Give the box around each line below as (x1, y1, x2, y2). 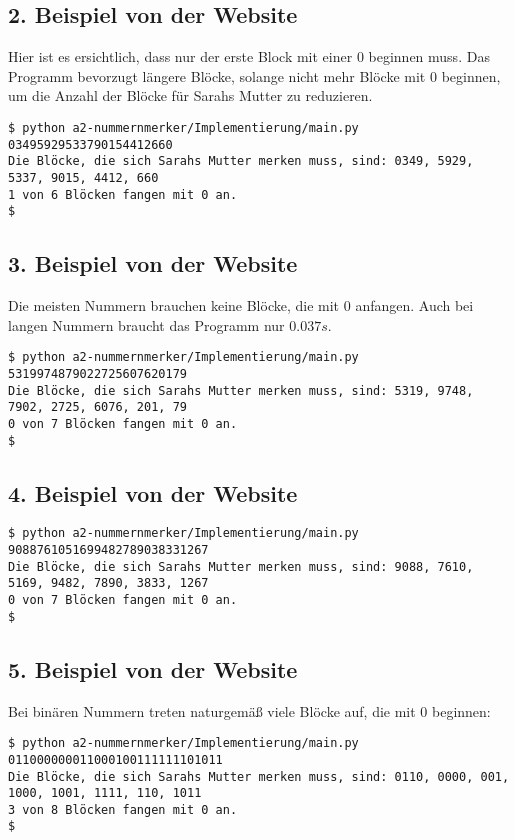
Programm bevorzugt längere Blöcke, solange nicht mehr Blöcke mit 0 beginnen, (8, 65, 501, 86)
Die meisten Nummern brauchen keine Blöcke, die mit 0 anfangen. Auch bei (8, 295, 474, 316)
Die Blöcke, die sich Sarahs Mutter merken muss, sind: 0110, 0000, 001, (8, 769, 510, 784)
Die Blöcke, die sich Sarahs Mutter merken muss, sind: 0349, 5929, (8, 154, 474, 169)
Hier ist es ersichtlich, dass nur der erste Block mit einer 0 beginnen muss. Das (8, 46, 490, 67)
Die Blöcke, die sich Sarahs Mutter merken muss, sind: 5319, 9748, (8, 383, 474, 398)
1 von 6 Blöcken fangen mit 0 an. (8, 187, 238, 202)
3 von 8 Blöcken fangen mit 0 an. (8, 802, 238, 817)
